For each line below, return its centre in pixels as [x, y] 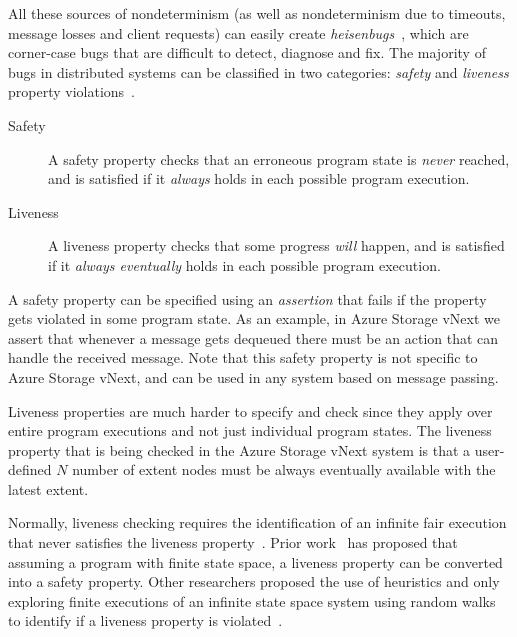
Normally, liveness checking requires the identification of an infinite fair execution [257, 522]
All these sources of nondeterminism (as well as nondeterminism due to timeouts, [257, 13]
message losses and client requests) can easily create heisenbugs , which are [238, 32]
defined [30, 469]
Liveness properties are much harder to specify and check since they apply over [250, 410]
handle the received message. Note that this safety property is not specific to [243, 357]
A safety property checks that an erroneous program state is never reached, [279, 158]
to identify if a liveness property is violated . [145, 620]
